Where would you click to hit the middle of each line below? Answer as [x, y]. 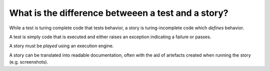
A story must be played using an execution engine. [61, 46]
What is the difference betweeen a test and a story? [119, 13]
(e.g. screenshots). [29, 62]
